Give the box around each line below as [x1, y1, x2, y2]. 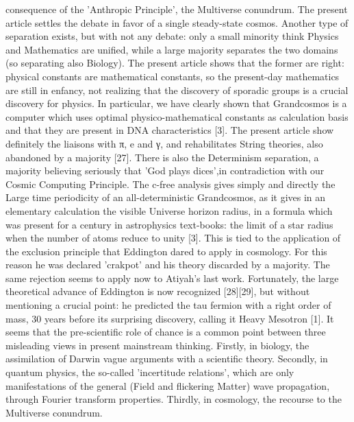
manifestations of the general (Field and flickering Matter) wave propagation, [5, 378, 330, 392]
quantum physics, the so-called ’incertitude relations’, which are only [5, 365, 294, 379]
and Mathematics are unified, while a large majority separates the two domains [5, 42, 338, 56]
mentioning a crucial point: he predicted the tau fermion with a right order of [5, 298, 331, 312]
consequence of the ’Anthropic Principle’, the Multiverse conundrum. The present [5, 2, 348, 16]
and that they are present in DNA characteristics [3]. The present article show [5, 123, 334, 137]
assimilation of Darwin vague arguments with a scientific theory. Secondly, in [5, 351, 328, 366]
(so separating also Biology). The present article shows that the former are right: [5, 56, 344, 70]
